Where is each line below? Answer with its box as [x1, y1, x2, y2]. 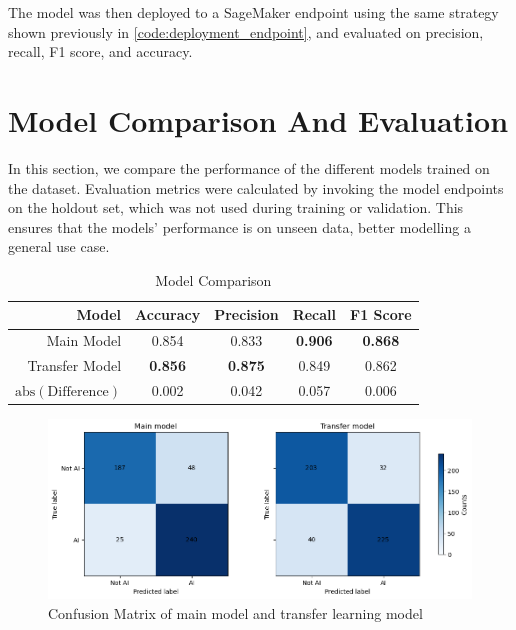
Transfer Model [27, 355, 122, 376]
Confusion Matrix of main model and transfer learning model [48, 602, 423, 623]
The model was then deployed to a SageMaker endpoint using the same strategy [8, 2, 499, 22]
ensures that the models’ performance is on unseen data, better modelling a [8, 216, 471, 237]
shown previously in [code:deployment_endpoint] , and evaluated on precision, [8, 21, 484, 42]
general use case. [8, 236, 110, 257]
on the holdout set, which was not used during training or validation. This [8, 197, 464, 218]
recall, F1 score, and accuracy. [8, 41, 193, 62]
